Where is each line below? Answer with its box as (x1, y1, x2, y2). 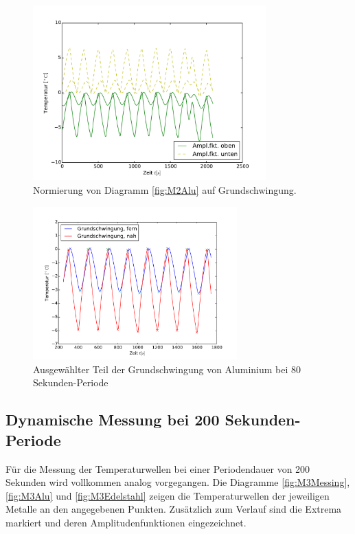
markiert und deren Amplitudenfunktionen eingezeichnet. (5, 515, 247, 529)
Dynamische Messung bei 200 (5, 409, 220, 430)
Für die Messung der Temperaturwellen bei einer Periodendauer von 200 (5, 461, 310, 476)
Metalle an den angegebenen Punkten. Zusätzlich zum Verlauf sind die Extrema (5, 502, 342, 516)
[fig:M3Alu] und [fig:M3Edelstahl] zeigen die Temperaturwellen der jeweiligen (5, 488, 330, 502)
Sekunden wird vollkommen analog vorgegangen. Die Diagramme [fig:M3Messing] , (5, 475, 350, 489)
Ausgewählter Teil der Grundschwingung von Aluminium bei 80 (33, 361, 301, 376)
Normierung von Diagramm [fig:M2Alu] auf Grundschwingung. (33, 182, 297, 197)
